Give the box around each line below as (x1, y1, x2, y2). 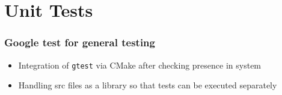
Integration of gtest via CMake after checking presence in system (18, 58, 262, 71)
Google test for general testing (4, 35, 155, 50)
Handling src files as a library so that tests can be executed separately (18, 79, 277, 91)
